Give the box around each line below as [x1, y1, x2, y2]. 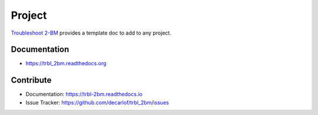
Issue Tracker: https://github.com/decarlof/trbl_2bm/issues [25, 99, 169, 106]
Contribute [11, 75, 52, 85]
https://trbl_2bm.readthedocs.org [25, 60, 107, 67]
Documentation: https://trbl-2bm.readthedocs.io [25, 91, 143, 98]
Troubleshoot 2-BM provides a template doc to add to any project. [11, 29, 172, 36]
